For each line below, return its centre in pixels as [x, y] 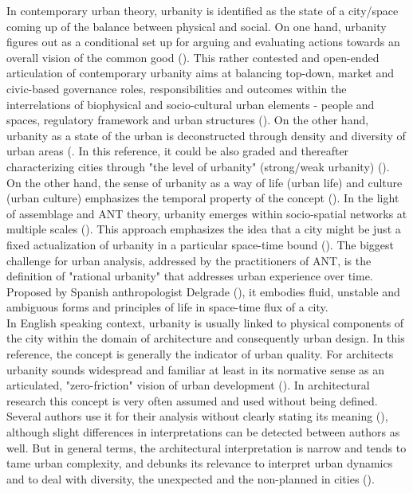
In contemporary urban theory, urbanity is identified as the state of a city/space [203, 10]
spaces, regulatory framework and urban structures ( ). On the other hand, [188, 120]
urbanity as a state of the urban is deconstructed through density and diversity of [206, 135]
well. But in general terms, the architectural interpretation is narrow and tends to [206, 447]
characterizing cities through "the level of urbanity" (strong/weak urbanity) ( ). [198, 166]
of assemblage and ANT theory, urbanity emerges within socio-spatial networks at [207, 213]
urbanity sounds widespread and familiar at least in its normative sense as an [196, 369]
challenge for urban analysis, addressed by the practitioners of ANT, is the [189, 260]
